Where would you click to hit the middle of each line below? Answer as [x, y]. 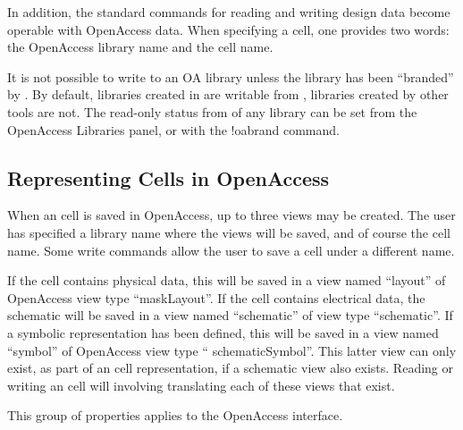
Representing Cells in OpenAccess [168, 177]
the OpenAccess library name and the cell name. [140, 47]
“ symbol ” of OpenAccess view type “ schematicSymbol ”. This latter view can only [232, 350]
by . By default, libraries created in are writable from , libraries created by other [228, 94]
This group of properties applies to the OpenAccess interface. [175, 415]
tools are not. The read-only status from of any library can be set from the [212, 111]
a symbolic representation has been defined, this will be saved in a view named [223, 332]
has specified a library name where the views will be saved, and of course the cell [229, 232]
